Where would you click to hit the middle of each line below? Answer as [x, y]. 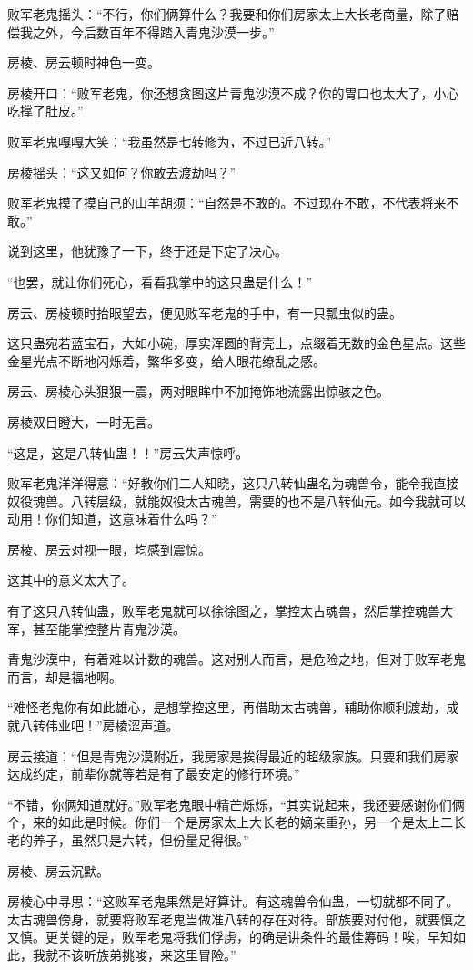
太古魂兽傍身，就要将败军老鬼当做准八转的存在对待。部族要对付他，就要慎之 [236, 919]
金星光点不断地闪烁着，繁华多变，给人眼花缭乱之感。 [166, 360]
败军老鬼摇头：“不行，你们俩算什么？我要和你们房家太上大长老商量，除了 [227, 14]
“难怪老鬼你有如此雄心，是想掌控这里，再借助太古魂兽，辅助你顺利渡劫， [227, 707]
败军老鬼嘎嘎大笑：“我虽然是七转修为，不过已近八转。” [170, 141]
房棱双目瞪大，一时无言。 [84, 421]
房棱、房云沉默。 [58, 870]
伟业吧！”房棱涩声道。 [112, 725]
